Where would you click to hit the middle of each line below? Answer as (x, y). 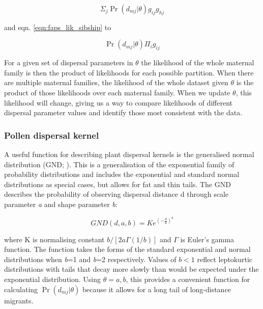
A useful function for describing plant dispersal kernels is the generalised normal (129, 154)
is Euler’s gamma (207, 239)
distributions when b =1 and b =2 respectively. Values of (90, 259)
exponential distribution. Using (53, 279)
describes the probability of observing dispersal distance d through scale (116, 194)
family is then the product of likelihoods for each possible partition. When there (129, 72)
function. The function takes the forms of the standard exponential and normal (127, 249)
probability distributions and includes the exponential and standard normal (122, 174)
